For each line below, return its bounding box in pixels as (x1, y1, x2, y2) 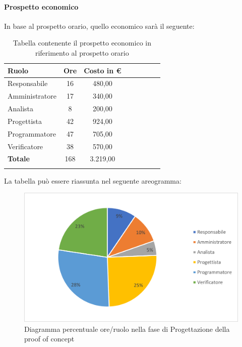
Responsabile (8, 78, 48, 89)
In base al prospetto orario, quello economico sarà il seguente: (4, 20, 195, 31)
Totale (8, 153, 30, 164)
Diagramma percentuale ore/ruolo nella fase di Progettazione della (24, 323, 230, 334)
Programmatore (8, 128, 56, 139)
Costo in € (84, 65, 122, 75)
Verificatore (8, 141, 43, 151)
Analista (8, 103, 34, 114)
